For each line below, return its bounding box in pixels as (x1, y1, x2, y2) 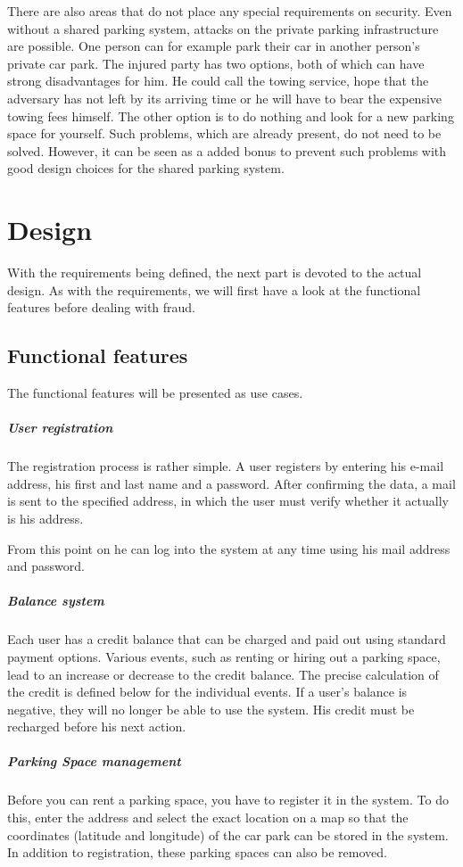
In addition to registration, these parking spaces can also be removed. (7, 843, 387, 862)
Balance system (7, 591, 104, 610)
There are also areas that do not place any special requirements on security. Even (7, 2, 452, 20)
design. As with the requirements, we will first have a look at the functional (7, 280, 421, 299)
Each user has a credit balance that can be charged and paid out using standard (7, 630, 446, 648)
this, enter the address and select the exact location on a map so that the (7, 808, 409, 827)
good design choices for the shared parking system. (7, 159, 285, 178)
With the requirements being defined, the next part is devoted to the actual (7, 263, 422, 282)
